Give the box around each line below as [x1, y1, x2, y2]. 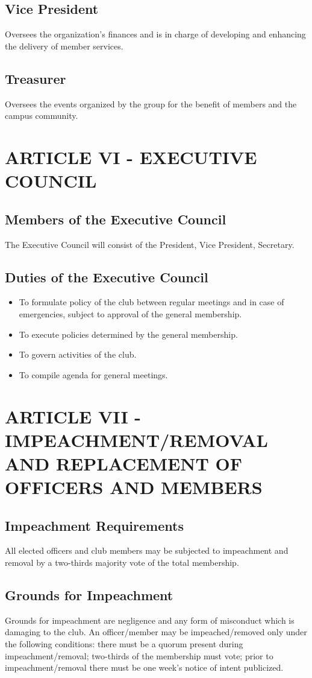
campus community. [5, 109, 78, 122]
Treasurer [5, 69, 66, 87]
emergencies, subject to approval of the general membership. [19, 307, 242, 320]
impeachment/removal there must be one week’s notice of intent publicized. [5, 661, 284, 674]
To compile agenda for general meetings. [19, 368, 168, 381]
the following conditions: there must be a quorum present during [5, 638, 243, 650]
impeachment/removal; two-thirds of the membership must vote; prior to [5, 649, 273, 662]
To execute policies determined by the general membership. [19, 328, 238, 340]
